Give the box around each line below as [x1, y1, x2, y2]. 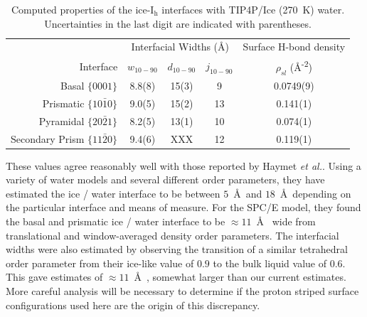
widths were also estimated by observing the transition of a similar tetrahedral [6, 242, 348, 257]
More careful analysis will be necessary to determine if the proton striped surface [6, 283, 359, 298]
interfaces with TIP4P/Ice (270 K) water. [161, 2, 345, 16]
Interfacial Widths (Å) [131, 39, 229, 54]
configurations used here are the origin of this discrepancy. [6, 297, 260, 312]
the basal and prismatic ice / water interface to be [6, 213, 225, 228]
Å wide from [256, 213, 316, 228]
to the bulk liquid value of [213, 255, 326, 270]
